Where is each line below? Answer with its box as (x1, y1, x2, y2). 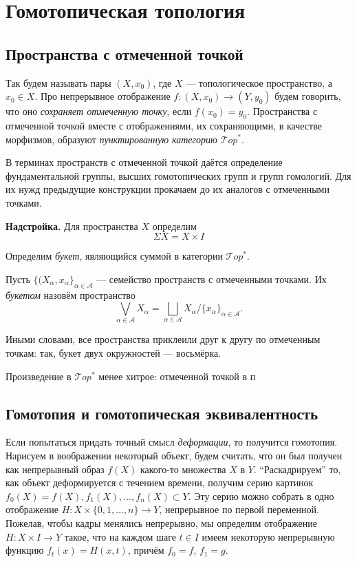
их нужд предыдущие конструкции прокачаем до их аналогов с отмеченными (6, 182, 329, 196)
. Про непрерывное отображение (34, 89, 171, 103)
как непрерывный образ (6, 461, 105, 476)
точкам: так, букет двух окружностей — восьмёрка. (6, 346, 221, 360)
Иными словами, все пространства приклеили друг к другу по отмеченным (6, 332, 321, 346)
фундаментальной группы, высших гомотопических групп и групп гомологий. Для (6, 168, 351, 183)
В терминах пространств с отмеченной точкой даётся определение (6, 155, 283, 169)
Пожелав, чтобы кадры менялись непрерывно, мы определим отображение (6, 515, 317, 530)
